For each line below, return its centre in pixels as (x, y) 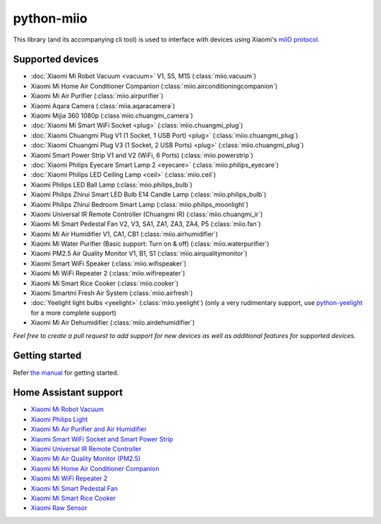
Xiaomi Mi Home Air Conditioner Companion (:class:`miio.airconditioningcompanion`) (154, 86)
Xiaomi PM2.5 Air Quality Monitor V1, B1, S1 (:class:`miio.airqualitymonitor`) (139, 254)
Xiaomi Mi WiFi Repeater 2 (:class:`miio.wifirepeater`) (108, 273)
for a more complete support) (73, 313)
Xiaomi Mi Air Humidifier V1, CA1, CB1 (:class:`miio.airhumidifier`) (125, 234)
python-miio (50, 18)
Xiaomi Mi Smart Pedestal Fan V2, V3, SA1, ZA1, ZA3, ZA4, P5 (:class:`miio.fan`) (146, 224)
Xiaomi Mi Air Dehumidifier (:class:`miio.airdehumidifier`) (113, 323)
